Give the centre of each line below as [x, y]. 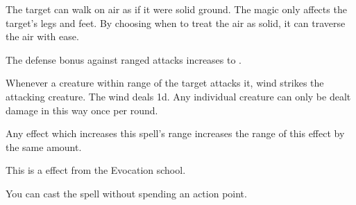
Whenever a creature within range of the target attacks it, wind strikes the [165, 83]
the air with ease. [42, 36]
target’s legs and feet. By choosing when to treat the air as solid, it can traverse [176, 23]
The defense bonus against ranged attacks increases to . [124, 59]
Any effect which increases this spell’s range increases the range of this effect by [175, 133]
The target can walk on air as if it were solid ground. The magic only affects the [176, 9]
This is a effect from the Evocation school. [96, 170]
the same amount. [44, 146]
